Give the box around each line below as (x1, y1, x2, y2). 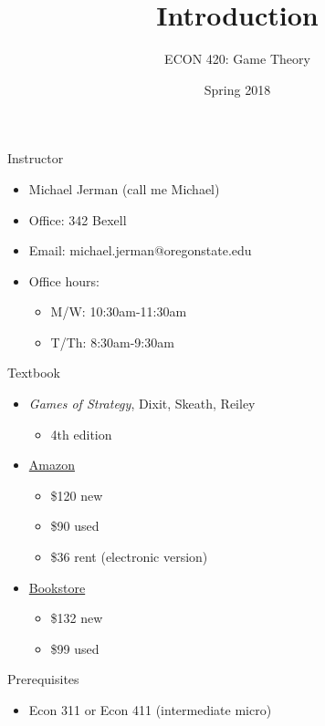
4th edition (50, 424, 112, 443)
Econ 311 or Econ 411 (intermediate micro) (28, 700, 272, 719)
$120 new (50, 485, 103, 504)
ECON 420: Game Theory (164, 49, 310, 68)
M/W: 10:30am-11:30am (50, 302, 187, 321)
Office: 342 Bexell (28, 210, 127, 229)
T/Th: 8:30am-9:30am (50, 332, 174, 351)
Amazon (28, 455, 75, 474)
